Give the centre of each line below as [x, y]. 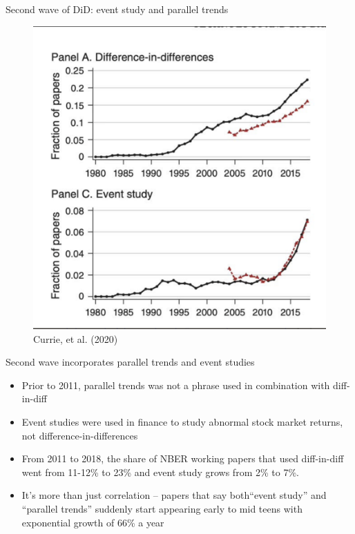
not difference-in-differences [80, 435]
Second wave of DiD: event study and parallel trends [117, 9]
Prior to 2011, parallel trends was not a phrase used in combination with [176, 385]
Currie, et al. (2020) [76, 338]
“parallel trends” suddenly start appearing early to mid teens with [162, 508]
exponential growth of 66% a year [93, 522]
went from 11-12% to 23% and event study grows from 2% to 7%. [160, 472]
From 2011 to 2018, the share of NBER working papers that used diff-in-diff [183, 458]
